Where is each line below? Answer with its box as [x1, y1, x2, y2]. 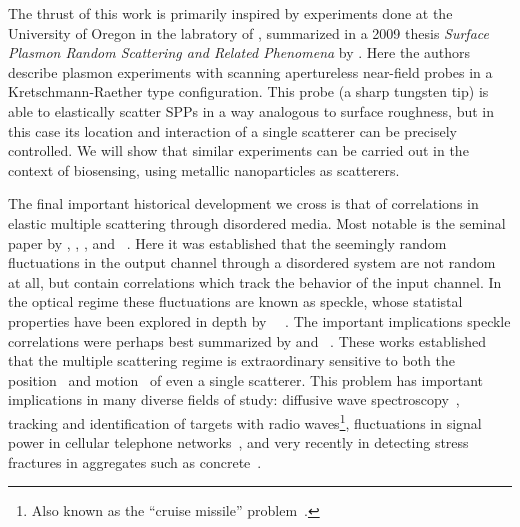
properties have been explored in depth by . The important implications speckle [8, 310, 511, 331]
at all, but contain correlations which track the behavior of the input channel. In [8, 271, 502, 292]
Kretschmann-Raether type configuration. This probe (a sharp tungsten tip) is [8, 81, 489, 102]
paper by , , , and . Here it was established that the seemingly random [8, 232, 447, 253]
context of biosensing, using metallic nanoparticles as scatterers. [8, 159, 400, 180]
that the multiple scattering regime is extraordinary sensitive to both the [8, 350, 455, 371]
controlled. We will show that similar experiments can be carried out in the [8, 140, 469, 161]
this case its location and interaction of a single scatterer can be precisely [8, 120, 457, 141]
